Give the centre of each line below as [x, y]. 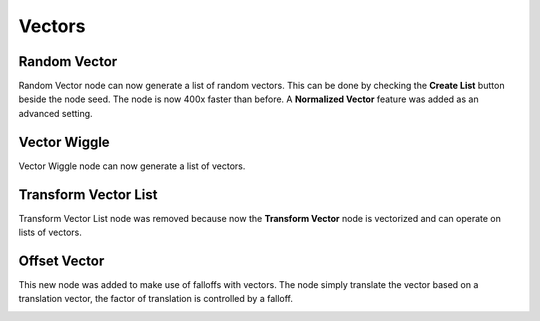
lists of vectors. [50, 232]
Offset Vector [61, 260]
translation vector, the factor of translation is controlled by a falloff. [156, 299]
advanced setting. [56, 113]
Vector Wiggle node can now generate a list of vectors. [132, 166]
